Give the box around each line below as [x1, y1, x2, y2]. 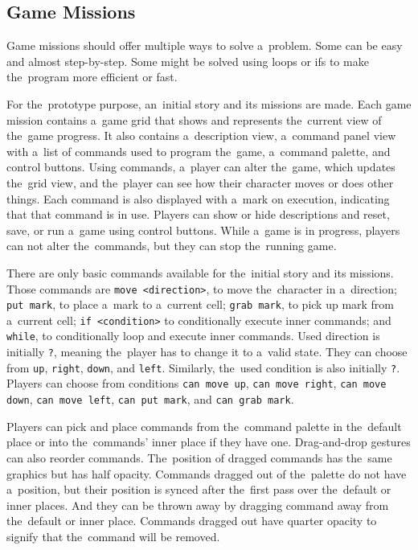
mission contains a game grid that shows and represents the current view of [6, 111, 382, 128]
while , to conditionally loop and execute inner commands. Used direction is [6, 327, 380, 344]
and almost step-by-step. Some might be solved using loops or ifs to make [6, 52, 369, 69]
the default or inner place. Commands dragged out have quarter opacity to [6, 512, 377, 529]
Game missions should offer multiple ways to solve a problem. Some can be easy [6, 37, 403, 54]
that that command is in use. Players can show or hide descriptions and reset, [6, 206, 390, 223]
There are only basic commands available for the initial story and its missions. [6, 264, 394, 281]
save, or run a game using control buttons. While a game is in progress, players [6, 221, 400, 238]
